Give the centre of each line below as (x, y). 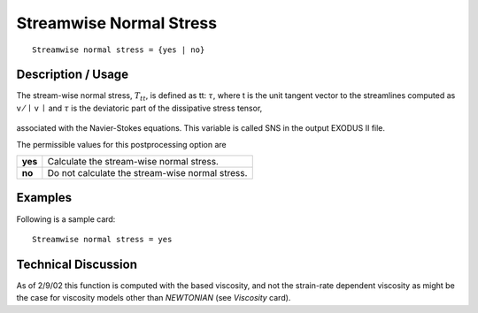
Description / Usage (72, 75)
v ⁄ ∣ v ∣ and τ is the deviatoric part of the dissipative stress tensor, (139, 108)
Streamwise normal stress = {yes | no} (119, 50)
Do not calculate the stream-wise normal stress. (147, 173)
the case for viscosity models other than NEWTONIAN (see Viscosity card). (154, 298)
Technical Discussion (77, 264)
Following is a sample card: (66, 219)
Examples (44, 198)
